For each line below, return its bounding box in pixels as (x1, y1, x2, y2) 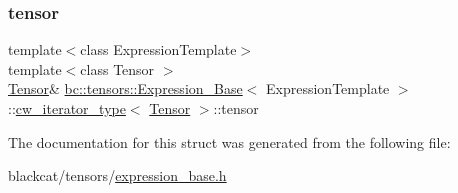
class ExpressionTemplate (80, 39, 237, 60)
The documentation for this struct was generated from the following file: (8, 131, 451, 152)
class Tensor (80, 58, 155, 79)
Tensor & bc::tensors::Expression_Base (8, 78, 243, 99)
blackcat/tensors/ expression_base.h (8, 165, 227, 186)
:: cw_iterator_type (8, 98, 126, 118)
